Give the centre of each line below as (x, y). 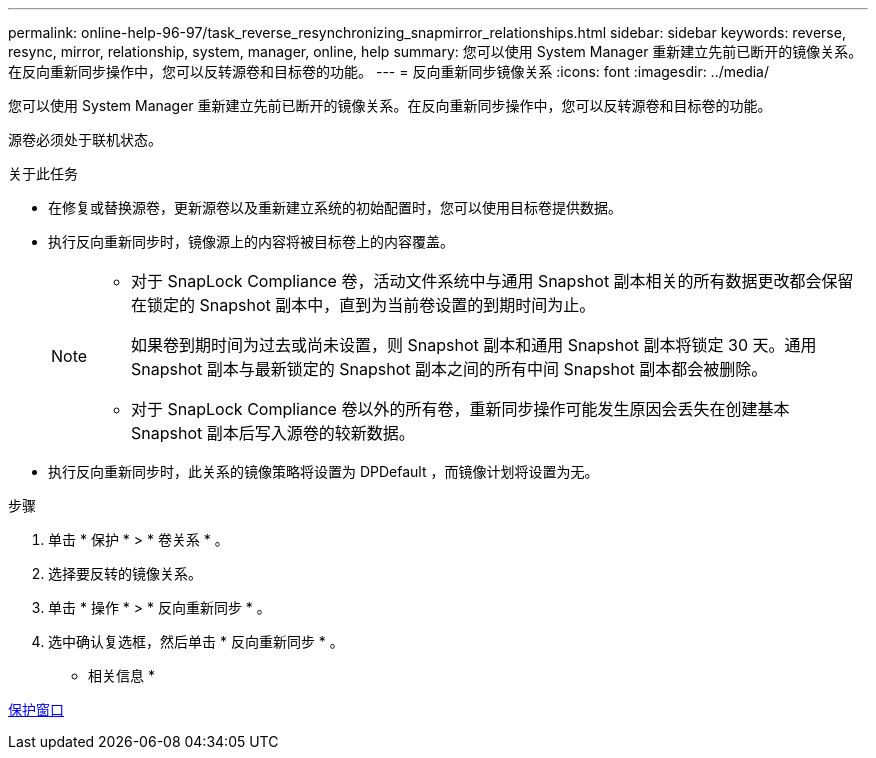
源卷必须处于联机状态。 (85, 139)
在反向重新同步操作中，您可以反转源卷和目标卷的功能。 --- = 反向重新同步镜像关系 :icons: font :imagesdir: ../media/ (389, 71)
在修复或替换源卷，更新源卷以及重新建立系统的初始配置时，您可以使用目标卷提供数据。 (335, 207)
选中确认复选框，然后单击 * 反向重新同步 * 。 (196, 641)
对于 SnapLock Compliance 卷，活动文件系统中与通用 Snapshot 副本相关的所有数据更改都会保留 (492, 281)
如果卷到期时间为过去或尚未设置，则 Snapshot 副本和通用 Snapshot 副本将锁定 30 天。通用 (474, 345)
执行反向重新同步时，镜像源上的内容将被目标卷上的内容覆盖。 (251, 241)
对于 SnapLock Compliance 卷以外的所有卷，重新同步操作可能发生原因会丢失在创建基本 (460, 409)
